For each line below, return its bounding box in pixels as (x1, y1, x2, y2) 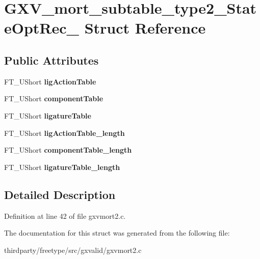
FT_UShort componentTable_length (4, 145, 132, 155)
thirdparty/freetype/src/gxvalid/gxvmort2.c (4, 244, 142, 255)
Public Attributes (4, 52, 99, 68)
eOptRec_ (4, 17, 79, 38)
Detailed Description (4, 186, 116, 202)
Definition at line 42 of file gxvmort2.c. (4, 210, 126, 221)
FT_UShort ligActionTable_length (4, 127, 125, 138)
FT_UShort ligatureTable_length (4, 161, 120, 172)
